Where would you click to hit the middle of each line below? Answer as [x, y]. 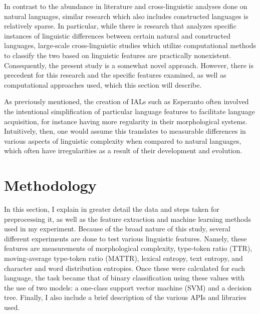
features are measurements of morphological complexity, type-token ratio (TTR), [128, 248]
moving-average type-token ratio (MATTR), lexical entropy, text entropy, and [123, 258]
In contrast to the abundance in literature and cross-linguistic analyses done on [126, 6]
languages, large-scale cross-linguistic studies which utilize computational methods [130, 45]
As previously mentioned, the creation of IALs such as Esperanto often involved [126, 101]
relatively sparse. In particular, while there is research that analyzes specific [120, 26]
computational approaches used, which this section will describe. [103, 84]
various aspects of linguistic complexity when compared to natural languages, [123, 140]
